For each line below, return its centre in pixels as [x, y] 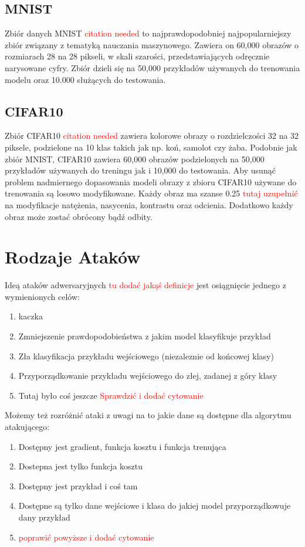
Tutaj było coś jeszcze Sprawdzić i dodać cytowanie [111, 395]
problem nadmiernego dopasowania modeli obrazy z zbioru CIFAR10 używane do [151, 181]
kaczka [31, 316]
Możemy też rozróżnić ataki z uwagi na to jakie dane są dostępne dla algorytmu [148, 415]
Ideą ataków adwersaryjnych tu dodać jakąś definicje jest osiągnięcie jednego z [145, 285]
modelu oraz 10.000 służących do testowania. [85, 79]
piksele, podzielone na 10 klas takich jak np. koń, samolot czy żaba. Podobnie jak [151, 147]
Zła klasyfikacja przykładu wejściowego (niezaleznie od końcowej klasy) [146, 356]
